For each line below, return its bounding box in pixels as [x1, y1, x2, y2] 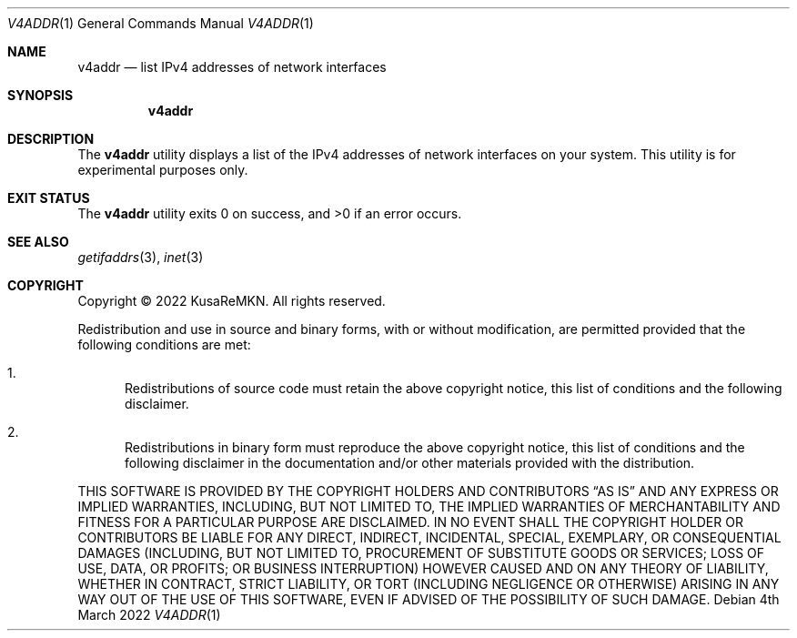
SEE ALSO [7, 234, 69, 249]
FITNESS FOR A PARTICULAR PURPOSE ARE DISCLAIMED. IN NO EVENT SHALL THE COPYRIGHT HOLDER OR [77, 514, 743, 530]
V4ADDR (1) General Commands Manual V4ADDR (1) [7, 15, 314, 31]
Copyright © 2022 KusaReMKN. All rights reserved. [77, 293, 386, 309]
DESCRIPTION [7, 131, 95, 147]
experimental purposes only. [77, 162, 248, 177]
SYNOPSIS [7, 87, 74, 103]
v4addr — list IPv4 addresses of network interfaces [77, 59, 387, 75]
